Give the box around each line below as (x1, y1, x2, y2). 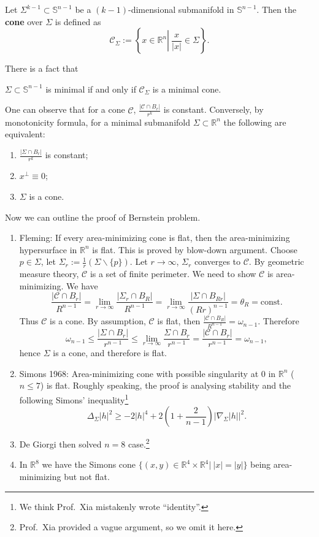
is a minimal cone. (152, 82, 221, 95)
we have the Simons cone (42, 458, 136, 471)
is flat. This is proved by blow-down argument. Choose (92, 243, 298, 256)
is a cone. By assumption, (50, 314, 146, 327)
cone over (5, 15, 43, 28)
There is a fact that (5, 62, 79, 75)
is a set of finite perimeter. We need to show (90, 267, 256, 280)
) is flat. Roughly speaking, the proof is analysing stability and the (40, 379, 291, 392)
